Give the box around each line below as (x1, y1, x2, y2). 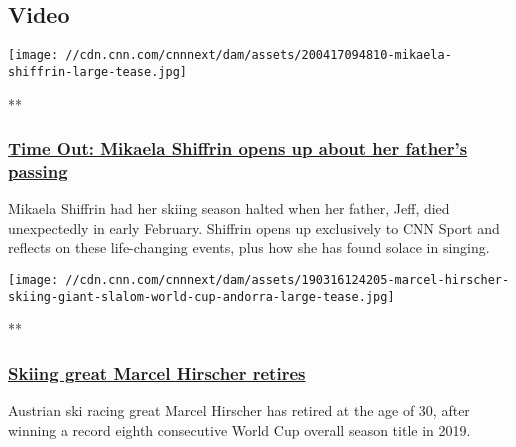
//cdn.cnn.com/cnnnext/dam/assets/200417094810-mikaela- (65, 48, 452, 63)
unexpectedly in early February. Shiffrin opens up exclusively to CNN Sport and (8, 217, 500, 238)
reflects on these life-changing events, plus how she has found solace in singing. (8, 237, 490, 258)
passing (8, 158, 68, 183)
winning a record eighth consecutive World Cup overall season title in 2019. (8, 419, 471, 440)
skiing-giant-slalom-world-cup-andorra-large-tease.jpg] (8, 289, 395, 304)
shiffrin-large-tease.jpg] (8, 64, 187, 79)
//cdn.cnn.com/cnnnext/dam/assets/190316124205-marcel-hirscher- (65, 273, 510, 288)
